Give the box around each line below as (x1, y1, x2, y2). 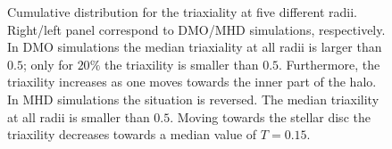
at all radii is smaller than (7, 107, 150, 126)
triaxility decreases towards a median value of (7, 125, 257, 144)
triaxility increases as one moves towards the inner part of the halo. (7, 72, 377, 91)
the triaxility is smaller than (104, 54, 259, 73)
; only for (22, 54, 73, 73)
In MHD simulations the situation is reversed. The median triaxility (7, 89, 379, 108)
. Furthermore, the (279, 54, 380, 73)
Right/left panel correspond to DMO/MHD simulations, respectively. (7, 20, 386, 38)
